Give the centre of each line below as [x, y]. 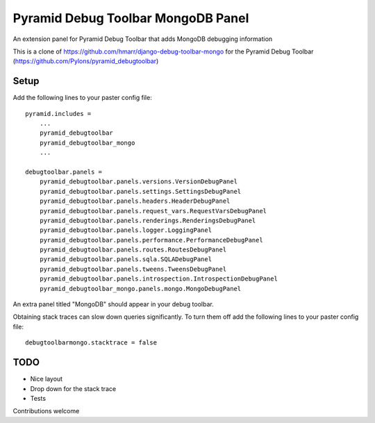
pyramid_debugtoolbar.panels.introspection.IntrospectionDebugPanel [158, 279]
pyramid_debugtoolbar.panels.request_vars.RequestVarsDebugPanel [153, 211]
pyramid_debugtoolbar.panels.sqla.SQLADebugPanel [125, 259]
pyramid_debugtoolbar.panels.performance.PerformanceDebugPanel [151, 240]
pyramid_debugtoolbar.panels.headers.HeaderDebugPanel [135, 201]
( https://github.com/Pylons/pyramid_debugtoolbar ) [86, 61]
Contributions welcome [46, 411]
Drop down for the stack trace [73, 388]
